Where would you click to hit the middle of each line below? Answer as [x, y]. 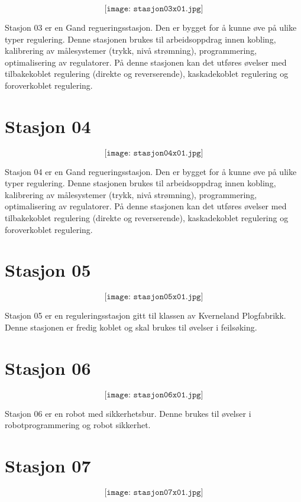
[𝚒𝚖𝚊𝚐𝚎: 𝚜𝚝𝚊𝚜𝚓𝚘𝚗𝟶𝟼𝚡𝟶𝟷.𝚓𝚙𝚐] [154, 395]
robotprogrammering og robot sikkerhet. [78, 425]
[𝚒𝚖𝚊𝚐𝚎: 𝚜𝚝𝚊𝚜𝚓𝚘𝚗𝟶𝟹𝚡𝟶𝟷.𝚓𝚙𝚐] [154, 9]
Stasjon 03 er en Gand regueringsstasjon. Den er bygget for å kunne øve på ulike [151, 27]
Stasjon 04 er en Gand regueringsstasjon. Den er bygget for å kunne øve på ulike [151, 171]
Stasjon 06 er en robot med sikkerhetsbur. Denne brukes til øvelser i [128, 413]
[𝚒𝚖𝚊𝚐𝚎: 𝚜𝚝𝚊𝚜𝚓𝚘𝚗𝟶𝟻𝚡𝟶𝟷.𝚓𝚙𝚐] [154, 297]
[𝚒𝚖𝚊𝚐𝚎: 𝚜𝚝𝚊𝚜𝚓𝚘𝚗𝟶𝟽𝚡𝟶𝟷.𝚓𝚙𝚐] [154, 493]
